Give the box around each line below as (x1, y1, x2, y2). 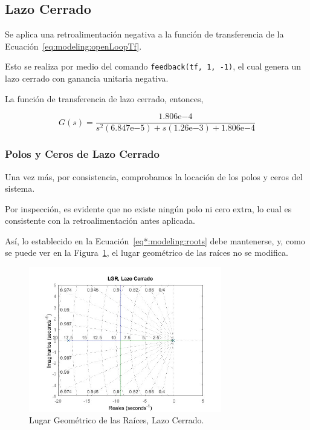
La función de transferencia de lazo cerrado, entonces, (5, 92, 204, 105)
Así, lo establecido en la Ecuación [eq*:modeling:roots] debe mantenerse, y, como (5, 234, 305, 247)
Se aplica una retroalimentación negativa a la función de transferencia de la (5, 28, 284, 41)
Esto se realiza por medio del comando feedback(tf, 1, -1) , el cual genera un (5, 60, 301, 73)
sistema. (5, 182, 35, 195)
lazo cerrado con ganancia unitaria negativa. (5, 72, 169, 85)
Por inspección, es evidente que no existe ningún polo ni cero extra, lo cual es (5, 202, 292, 215)
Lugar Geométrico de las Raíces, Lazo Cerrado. (29, 414, 204, 426)
